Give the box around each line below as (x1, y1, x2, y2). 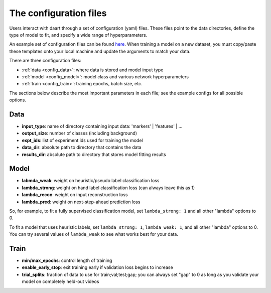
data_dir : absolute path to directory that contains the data (22, 144, 142, 151)
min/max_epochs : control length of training (22, 257, 112, 263)
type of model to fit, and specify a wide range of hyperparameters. (9, 32, 148, 38)
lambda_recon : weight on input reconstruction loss (22, 192, 128, 198)
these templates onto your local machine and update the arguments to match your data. (9, 48, 191, 54)
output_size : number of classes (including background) (22, 130, 138, 136)
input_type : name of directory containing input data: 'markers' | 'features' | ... (22, 123, 183, 129)
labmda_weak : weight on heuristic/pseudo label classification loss (22, 178, 160, 184)
